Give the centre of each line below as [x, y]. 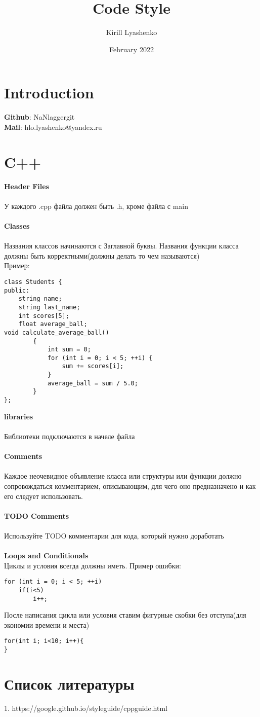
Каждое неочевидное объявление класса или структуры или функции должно [123, 476]
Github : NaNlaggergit [39, 117]
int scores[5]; [44, 316]
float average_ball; [53, 324]
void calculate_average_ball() [57, 332]
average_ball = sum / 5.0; [93, 383]
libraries [19, 416]
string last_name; [49, 307]
